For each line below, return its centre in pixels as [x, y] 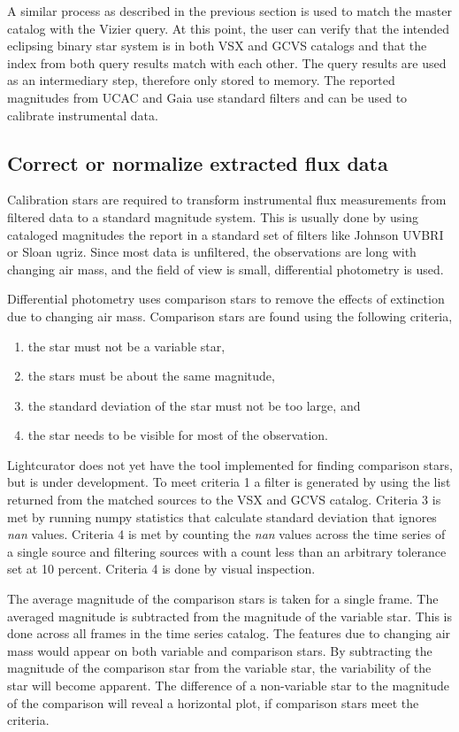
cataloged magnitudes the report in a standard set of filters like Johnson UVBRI [226, 234]
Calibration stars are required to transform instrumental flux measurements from [227, 200]
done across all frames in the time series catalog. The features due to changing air [229, 633]
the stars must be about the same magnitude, [151, 376]
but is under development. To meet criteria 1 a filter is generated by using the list [229, 482]
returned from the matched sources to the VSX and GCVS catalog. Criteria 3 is [224, 500]
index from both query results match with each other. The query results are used [227, 62]
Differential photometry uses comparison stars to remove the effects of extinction [226, 299]
